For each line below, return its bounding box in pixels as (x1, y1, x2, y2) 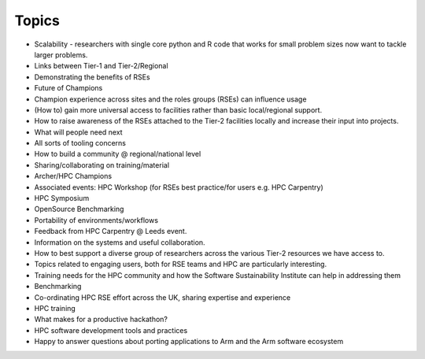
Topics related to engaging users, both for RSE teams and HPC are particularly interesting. (34, 260, 327, 269)
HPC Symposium (34, 194, 90, 203)
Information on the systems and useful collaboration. (34, 237, 205, 247)
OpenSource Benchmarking (34, 205, 124, 214)
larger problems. (34, 50, 88, 59)
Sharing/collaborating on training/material (34, 160, 169, 169)
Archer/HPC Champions (34, 172, 113, 181)
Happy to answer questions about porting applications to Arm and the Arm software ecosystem (34, 337, 344, 346)
